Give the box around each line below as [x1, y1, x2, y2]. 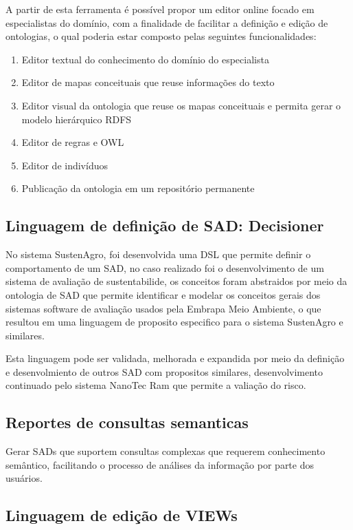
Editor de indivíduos [21, 158, 108, 172]
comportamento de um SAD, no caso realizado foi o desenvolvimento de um [5, 260, 324, 275]
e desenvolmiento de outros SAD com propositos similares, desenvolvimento [5, 364, 323, 379]
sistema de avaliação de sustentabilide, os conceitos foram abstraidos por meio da [5, 274, 348, 288]
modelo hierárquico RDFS [21, 112, 132, 126]
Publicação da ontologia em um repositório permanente [21, 181, 255, 195]
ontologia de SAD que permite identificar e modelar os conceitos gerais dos [5, 287, 321, 301]
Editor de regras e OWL [21, 135, 124, 149]
